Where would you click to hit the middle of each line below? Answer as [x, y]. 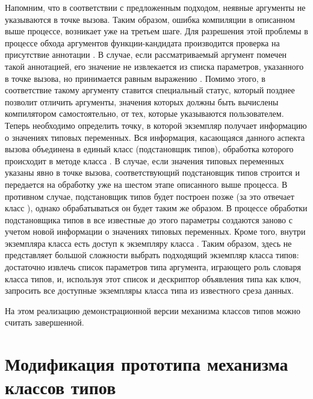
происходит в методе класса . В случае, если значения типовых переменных [144, 160]
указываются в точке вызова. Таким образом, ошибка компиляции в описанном [150, 19]
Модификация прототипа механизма [147, 364]
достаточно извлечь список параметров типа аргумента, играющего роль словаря [153, 267]
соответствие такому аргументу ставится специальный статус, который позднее [150, 90]
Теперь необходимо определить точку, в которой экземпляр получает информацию [156, 125]
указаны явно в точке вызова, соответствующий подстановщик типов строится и [152, 172]
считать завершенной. [45, 322]
